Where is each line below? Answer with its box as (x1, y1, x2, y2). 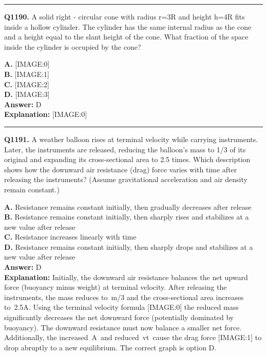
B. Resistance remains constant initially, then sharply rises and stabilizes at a (4, 211, 249, 222)
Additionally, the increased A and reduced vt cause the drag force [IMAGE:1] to (4, 332, 262, 343)
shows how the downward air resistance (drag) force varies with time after (4, 164, 237, 174)
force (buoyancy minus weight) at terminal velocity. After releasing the (4, 282, 227, 292)
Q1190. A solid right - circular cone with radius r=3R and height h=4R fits (4, 11, 245, 22)
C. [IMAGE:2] (4, 78, 49, 89)
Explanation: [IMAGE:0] (4, 109, 87, 120)
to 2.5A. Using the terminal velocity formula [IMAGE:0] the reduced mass (4, 302, 239, 312)
